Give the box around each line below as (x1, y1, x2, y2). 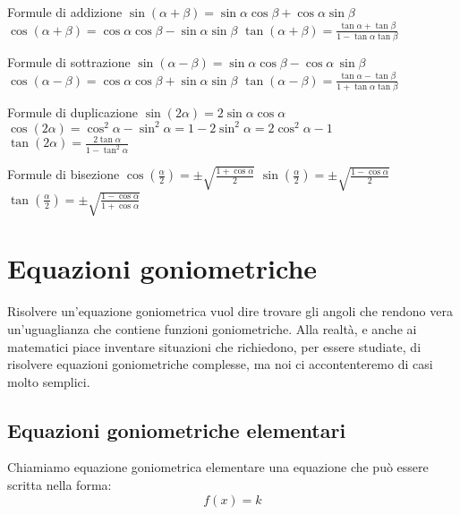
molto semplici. (7, 372, 90, 391)
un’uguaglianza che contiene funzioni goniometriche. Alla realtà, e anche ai (7, 319, 417, 338)
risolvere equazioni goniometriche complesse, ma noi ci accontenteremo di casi (7, 355, 433, 373)
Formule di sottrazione (7, 52, 131, 71)
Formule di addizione (7, 3, 123, 21)
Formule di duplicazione (7, 102, 139, 121)
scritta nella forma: (7, 476, 112, 494)
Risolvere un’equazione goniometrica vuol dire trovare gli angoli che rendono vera (7, 302, 453, 321)
